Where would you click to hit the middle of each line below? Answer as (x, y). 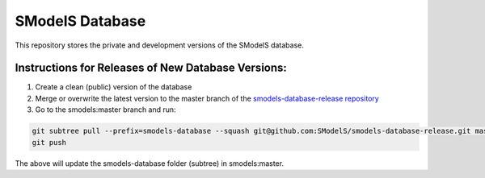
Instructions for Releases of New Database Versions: (151, 68)
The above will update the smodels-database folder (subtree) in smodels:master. (150, 163)
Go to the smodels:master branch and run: (106, 110)
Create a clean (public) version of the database (114, 87)
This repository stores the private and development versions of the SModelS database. (160, 45)
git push (49, 142)
